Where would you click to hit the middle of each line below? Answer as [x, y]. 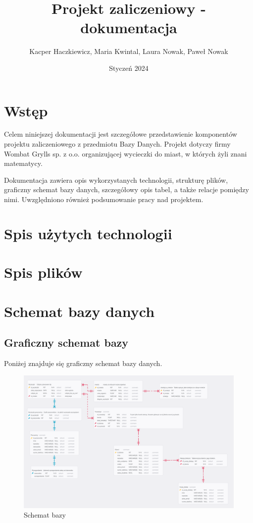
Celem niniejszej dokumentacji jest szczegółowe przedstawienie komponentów [121, 134]
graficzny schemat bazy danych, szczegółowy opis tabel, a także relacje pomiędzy [126, 189]
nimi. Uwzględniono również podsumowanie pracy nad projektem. [104, 199]
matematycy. [23, 163]
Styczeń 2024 [129, 68]
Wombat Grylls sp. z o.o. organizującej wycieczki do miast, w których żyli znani [126, 153]
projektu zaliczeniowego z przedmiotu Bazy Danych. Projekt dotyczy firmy [117, 144]
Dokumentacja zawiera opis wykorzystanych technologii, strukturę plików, [116, 180]
